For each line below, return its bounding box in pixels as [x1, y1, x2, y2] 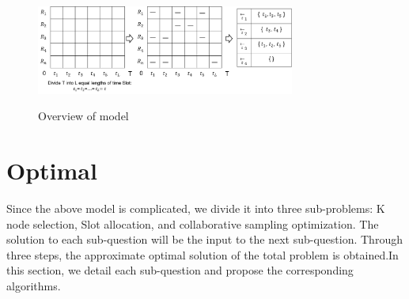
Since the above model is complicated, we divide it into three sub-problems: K [6, 200, 385, 217]
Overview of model [38, 108, 129, 124]
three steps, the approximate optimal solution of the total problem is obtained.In [6, 246, 399, 263]
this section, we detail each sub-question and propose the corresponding [6, 262, 354, 278]
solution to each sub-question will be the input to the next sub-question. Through [6, 231, 403, 248]
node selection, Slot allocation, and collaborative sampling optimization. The [6, 215, 379, 232]
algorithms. [6, 278, 61, 294]
